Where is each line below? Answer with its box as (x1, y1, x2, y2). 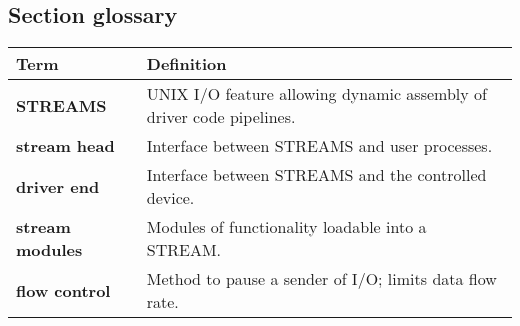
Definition (146, 52, 227, 76)
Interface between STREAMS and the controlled (146, 163, 487, 187)
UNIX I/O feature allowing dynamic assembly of (146, 82, 487, 106)
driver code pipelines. (146, 105, 296, 129)
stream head (16, 134, 115, 158)
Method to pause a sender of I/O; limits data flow (146, 267, 497, 291)
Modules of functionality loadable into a (146, 215, 427, 239)
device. (146, 186, 195, 210)
